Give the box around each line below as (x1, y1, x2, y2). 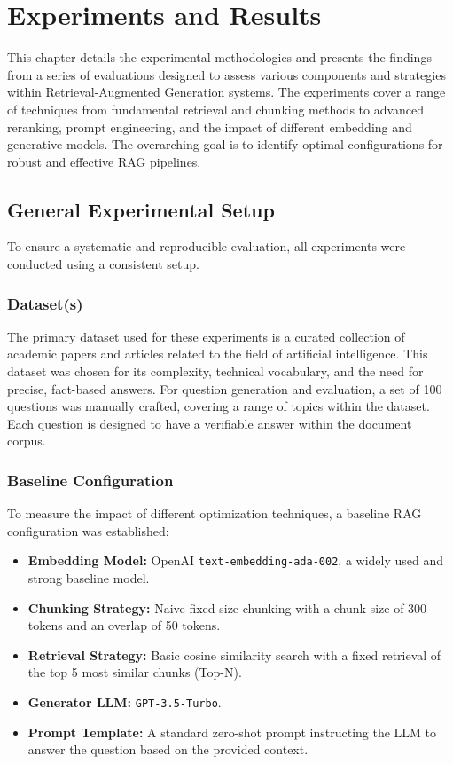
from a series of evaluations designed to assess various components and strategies (7, 65, 446, 83)
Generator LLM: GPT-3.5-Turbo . (27, 693, 222, 712)
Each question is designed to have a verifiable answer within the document (7, 414, 412, 432)
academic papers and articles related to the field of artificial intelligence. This (7, 344, 428, 363)
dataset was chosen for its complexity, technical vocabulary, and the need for (7, 362, 424, 381)
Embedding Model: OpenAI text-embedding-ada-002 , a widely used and (27, 551, 444, 570)
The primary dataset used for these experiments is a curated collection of (7, 327, 405, 345)
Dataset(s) (7, 292, 83, 314)
